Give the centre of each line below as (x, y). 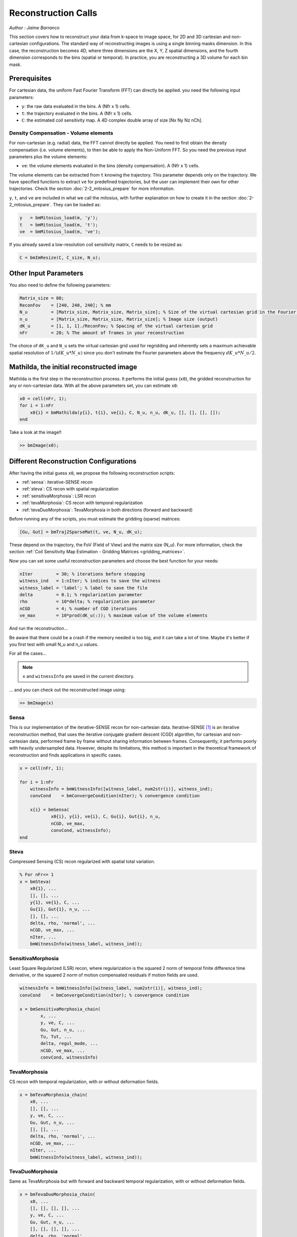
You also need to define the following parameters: (60, 285)
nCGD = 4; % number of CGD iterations (78, 608)
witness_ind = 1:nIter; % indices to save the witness (90, 581)
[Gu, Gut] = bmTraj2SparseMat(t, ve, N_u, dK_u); (81, 532)
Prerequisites (30, 78)
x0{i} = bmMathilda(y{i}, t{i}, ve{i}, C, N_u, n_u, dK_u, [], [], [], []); (125, 412)
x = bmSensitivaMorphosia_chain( (60, 1009)
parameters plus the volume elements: (48, 156)
